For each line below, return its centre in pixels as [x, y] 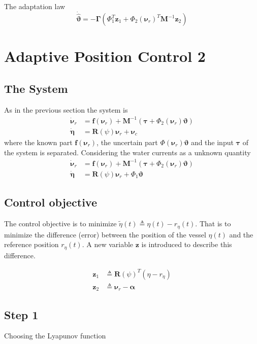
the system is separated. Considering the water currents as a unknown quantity [127, 152]
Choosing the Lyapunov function [55, 336]
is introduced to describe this [187, 244]
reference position [31, 244]
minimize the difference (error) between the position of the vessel [105, 234]
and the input [212, 142]
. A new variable [108, 244]
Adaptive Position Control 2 [105, 56]
